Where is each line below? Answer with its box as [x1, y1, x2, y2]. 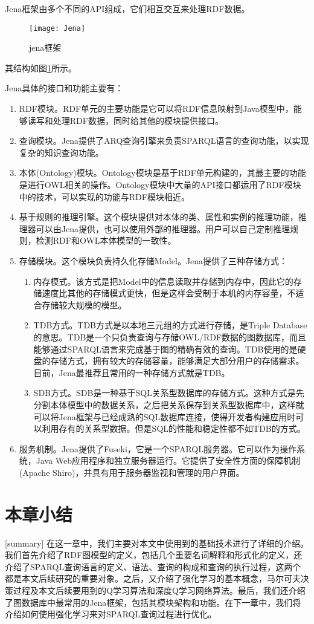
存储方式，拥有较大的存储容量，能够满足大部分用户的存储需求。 [50, 354, 304, 367]
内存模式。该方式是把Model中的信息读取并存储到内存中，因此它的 [33, 275, 293, 287]
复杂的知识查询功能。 [19, 146, 104, 158]
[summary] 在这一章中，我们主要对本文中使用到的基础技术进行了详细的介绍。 [5, 536, 309, 549]
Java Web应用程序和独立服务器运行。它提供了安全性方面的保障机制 [36, 454, 301, 467]
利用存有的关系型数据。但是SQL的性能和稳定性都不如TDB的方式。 [42, 422, 306, 435]
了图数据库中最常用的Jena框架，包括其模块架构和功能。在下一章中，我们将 [5, 596, 301, 608]
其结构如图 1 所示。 [5, 61, 77, 74]
